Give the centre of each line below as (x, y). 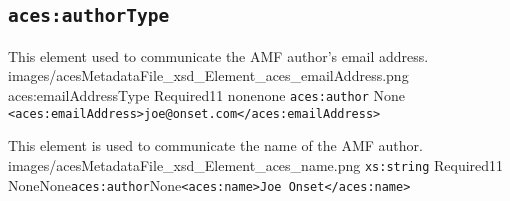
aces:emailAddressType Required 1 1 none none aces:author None (207, 94)
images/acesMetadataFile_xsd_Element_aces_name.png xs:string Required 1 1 (256, 164)
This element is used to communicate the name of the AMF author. (215, 145)
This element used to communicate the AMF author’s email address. (218, 55)
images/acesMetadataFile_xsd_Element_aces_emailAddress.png (208, 75)
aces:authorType (89, 16)
